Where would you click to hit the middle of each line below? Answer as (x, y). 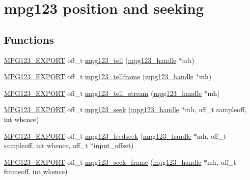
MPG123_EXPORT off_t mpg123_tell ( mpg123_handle (90, 60)
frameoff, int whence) (36, 171)
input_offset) (113, 145)
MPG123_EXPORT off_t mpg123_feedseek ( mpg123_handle (98, 135)
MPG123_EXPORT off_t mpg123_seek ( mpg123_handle (92, 109)
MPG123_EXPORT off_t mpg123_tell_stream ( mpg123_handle (103, 93)
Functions (29, 39)
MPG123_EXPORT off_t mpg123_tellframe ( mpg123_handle (99, 76)
